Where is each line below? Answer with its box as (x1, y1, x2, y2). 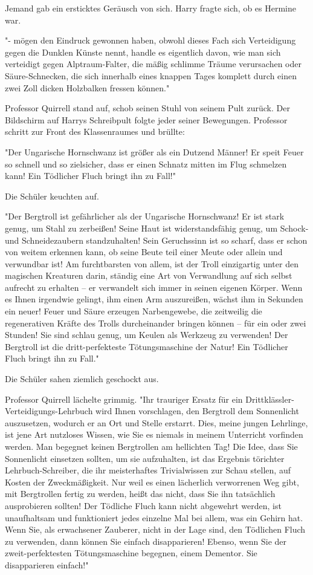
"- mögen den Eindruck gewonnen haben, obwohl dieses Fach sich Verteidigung (5, 34, 296, 47)
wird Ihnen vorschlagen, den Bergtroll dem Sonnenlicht (95, 404, 299, 417)
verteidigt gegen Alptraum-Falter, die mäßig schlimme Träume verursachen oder (5, 57, 302, 70)
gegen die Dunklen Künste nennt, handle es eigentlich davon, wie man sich (5, 45, 281, 58)
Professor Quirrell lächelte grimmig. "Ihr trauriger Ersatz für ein (5, 392, 243, 405)
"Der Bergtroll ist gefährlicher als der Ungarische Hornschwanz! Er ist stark (5, 210, 285, 223)
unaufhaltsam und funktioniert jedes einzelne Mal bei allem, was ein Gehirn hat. (5, 511, 303, 524)
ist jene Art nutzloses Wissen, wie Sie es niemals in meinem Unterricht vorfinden (5, 428, 303, 441)
